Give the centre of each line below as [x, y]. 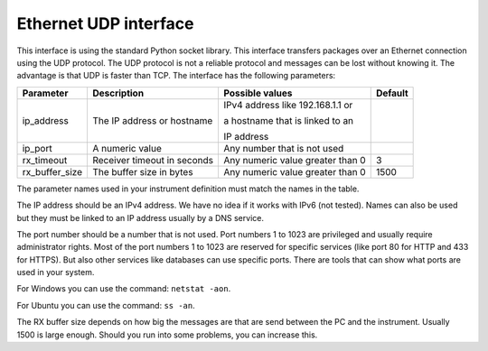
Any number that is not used [283, 148]
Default [392, 93]
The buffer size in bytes [142, 171]
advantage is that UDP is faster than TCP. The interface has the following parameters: [176, 76]
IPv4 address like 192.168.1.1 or [288, 105]
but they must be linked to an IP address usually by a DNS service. [140, 217]
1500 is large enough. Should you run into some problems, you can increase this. [167, 335]
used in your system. [56, 272]
